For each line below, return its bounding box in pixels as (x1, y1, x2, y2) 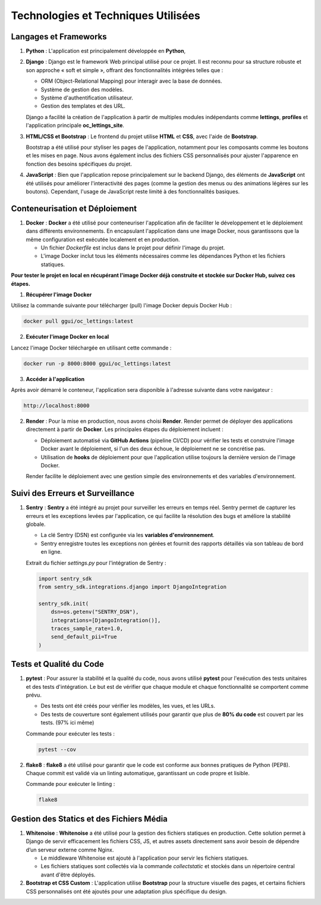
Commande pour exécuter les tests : (26, 730, 115, 737)
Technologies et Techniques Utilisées (11, 9, 200, 22)
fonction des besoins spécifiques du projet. (26, 160, 132, 167)
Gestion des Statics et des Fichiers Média (11, 813, 168, 824)
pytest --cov (38, 746, 77, 753)
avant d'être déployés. (40, 871, 96, 878)
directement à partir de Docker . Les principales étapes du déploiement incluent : (26, 426, 224, 433)
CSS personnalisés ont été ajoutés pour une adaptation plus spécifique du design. (26, 888, 227, 895)
